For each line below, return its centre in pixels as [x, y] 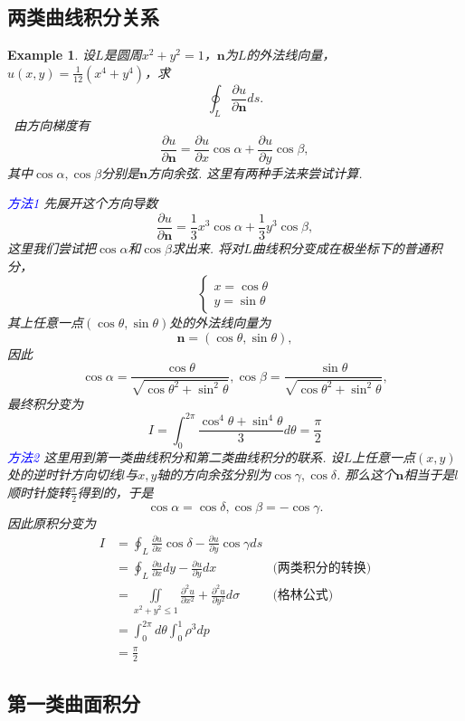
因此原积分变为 [52, 522]
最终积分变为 [45, 403]
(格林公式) [303, 596]
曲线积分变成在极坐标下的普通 [341, 247]
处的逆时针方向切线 [64, 474]
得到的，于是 [115, 492]
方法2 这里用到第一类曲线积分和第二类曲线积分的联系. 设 [176, 456]
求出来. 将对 [208, 247]
